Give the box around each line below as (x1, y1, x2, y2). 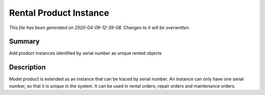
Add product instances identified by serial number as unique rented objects (9, 50, 162, 56)
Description (9, 63, 46, 71)
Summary (9, 37, 40, 46)
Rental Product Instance (9, 7, 109, 18)
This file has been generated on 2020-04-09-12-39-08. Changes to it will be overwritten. (9, 25, 190, 31)
